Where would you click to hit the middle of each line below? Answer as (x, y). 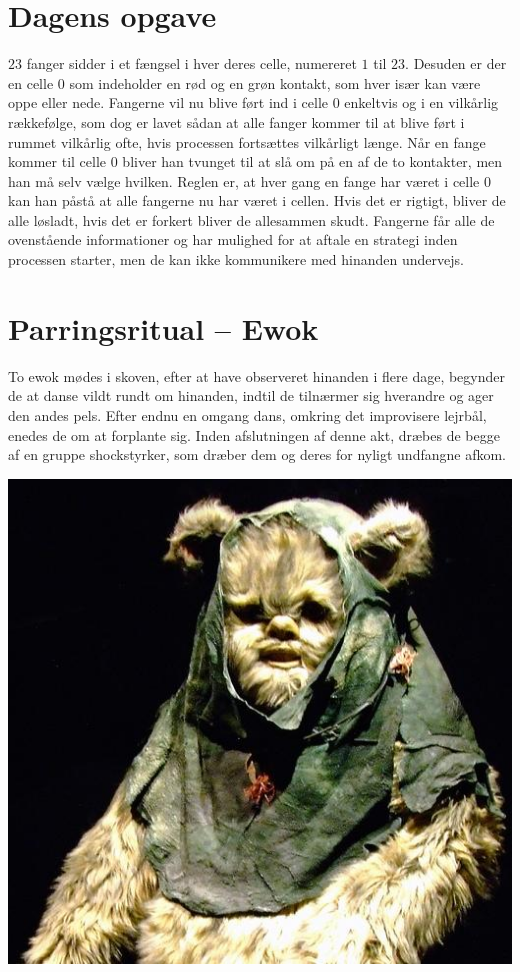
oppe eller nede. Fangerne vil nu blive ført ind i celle (168, 102)
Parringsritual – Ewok (163, 327)
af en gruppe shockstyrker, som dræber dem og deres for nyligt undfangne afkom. (257, 454)
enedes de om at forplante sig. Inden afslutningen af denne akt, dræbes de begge (254, 434)
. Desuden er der (456, 63)
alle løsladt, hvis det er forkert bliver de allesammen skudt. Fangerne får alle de (251, 219)
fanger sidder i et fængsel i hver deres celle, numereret (191, 63)
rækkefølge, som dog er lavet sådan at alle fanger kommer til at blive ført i (236, 121)
